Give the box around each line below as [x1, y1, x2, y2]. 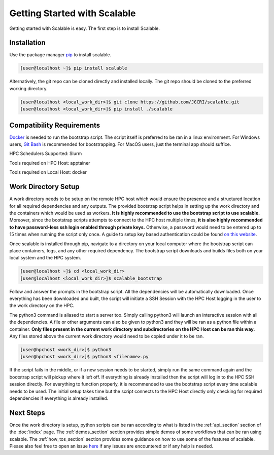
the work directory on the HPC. [9, 302, 75, 309]
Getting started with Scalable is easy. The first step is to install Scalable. [9, 25, 160, 31]
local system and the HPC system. [9, 255, 81, 261]
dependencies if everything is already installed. [9, 395, 109, 401]
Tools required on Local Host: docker [9, 169, 87, 175]
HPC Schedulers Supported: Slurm [9, 150, 82, 157]
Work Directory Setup [9, 182, 80, 191]
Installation [9, 39, 46, 47]
